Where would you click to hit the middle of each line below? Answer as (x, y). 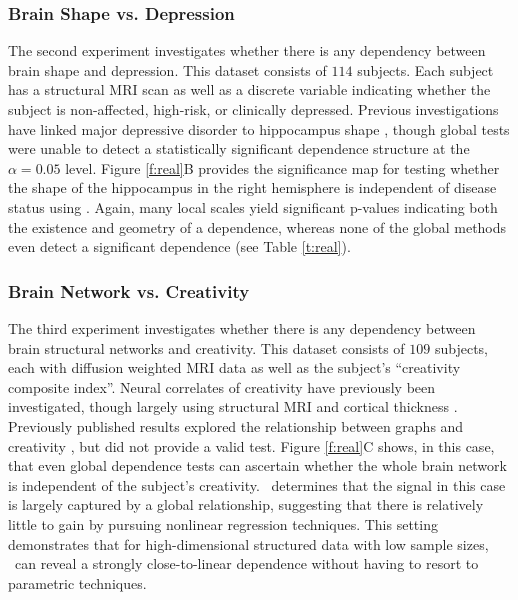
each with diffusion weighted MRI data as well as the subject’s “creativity (234, 367)
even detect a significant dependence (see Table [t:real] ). (179, 246)
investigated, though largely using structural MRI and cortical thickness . (233, 406)
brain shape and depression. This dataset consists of (167, 69)
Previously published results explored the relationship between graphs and (236, 425)
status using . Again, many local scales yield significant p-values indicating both (253, 206)
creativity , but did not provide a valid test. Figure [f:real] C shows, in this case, (251, 445)
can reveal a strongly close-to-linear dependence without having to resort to (246, 563)
